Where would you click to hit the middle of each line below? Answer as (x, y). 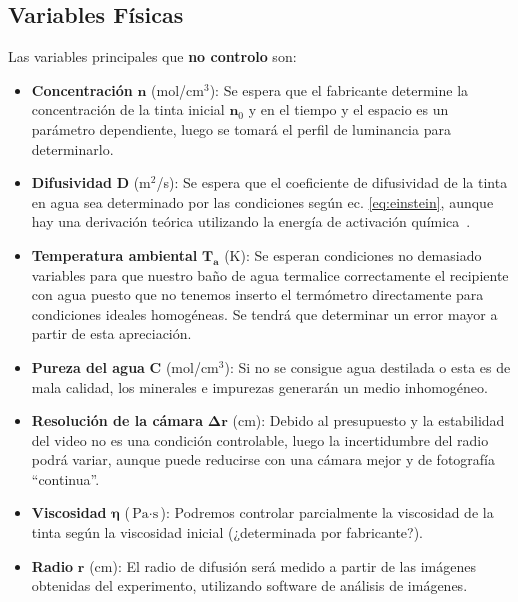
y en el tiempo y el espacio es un (348, 109)
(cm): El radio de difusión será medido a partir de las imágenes (282, 565)
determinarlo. (72, 148)
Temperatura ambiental (114, 254)
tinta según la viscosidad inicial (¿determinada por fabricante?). (227, 532)
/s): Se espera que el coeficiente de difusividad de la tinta (332, 182)
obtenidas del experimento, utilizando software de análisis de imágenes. (249, 585)
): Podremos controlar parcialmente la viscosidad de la (327, 512)
